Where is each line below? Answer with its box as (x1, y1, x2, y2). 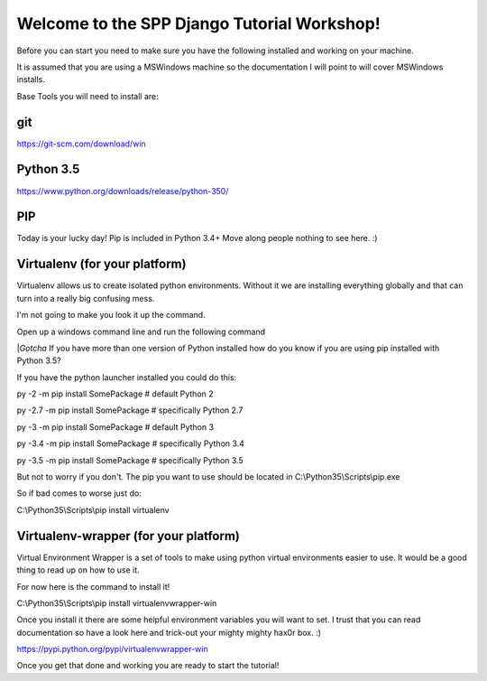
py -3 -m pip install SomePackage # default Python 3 (16, 421, 215, 433)
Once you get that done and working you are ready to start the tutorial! (16, 660, 280, 671)
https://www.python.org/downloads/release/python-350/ (16, 185, 229, 196)
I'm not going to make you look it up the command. (16, 310, 207, 321)
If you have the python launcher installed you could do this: (16, 371, 237, 383)
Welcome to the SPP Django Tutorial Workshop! (16, 14, 381, 33)
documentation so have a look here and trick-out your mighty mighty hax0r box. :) (16, 627, 322, 638)
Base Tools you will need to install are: (16, 90, 159, 101)
